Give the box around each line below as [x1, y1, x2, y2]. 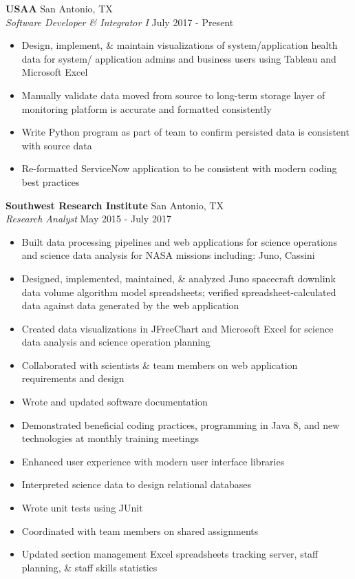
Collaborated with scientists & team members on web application [21, 357, 298, 372]
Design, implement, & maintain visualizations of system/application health [21, 38, 338, 52]
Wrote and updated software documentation [21, 394, 208, 409]
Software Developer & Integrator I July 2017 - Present [6, 14, 234, 29]
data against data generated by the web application [21, 298, 239, 313]
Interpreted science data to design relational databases [21, 477, 252, 492]
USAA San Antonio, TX [6, 1, 113, 15]
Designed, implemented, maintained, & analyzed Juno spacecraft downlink [21, 271, 336, 285]
